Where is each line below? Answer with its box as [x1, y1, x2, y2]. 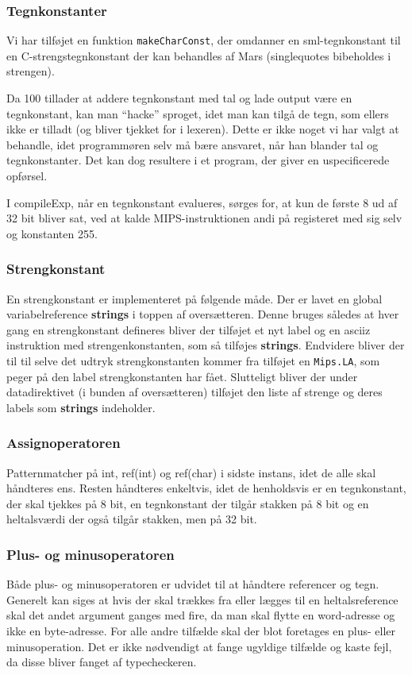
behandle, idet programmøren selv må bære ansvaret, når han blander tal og [6, 136, 379, 152]
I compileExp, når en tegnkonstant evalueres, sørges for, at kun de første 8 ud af [6, 194, 398, 210]
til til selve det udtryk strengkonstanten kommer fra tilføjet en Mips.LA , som [6, 353, 380, 368]
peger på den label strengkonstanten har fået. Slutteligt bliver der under [6, 368, 358, 384]
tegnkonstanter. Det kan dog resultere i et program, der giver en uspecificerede [6, 152, 390, 168]
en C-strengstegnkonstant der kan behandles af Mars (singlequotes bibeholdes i [6, 47, 391, 64]
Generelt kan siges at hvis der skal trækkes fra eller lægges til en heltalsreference [6, 591, 399, 607]
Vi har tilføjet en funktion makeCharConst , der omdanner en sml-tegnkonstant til [6, 32, 401, 48]
